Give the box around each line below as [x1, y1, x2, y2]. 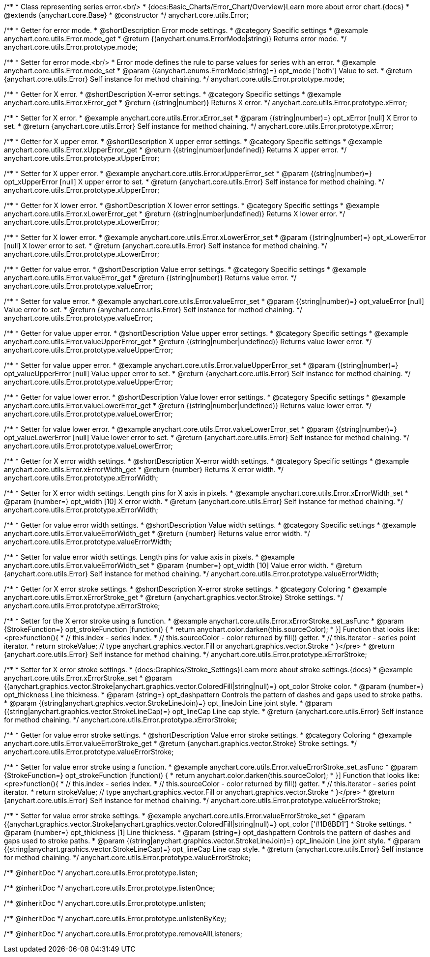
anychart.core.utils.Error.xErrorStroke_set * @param [4, 674, 172, 682]
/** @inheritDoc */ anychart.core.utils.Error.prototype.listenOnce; [4, 884, 215, 892]
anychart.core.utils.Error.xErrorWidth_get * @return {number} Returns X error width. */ [4, 465, 284, 474]
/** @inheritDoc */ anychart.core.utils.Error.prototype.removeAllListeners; [4, 929, 242, 938]
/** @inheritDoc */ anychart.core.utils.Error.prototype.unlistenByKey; [4, 914, 227, 923]
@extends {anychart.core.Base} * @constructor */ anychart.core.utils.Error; [4, 11, 249, 19]
